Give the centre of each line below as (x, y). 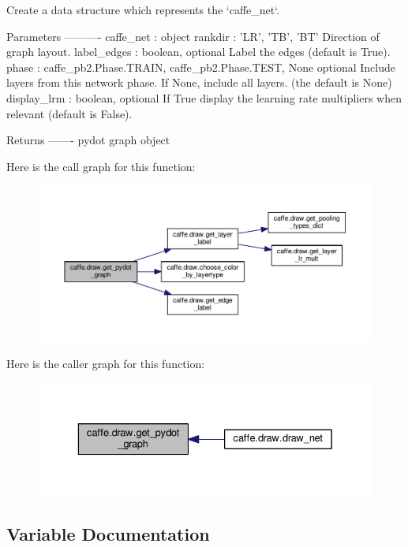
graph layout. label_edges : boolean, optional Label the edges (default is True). (198, 52)
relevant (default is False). (69, 113)
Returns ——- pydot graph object (88, 140)
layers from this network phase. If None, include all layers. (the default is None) (199, 82)
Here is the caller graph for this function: (106, 364)
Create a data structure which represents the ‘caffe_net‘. (143, 9)
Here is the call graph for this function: (101, 166)
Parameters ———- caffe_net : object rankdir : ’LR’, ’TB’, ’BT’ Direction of (193, 36)
